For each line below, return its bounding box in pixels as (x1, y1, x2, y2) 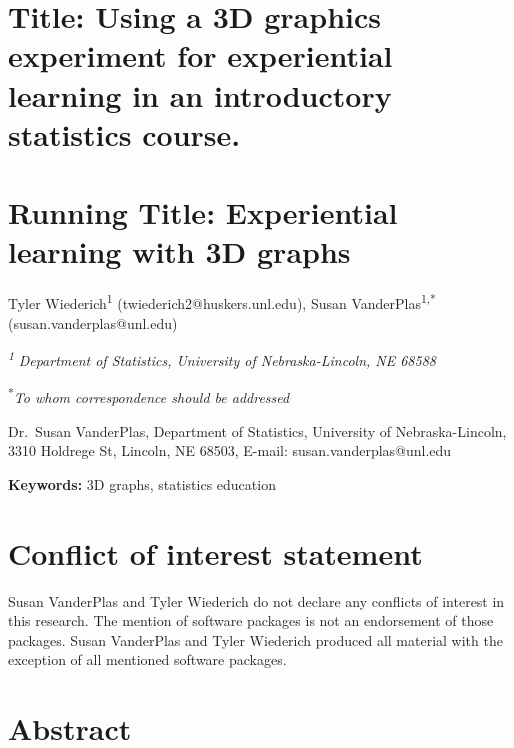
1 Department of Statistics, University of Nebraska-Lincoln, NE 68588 (8, 347, 436, 370)
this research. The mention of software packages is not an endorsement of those (8, 610, 494, 631)
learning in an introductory (8, 74, 392, 115)
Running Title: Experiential (8, 192, 398, 233)
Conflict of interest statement (8, 532, 423, 573)
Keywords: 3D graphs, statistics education (8, 473, 276, 494)
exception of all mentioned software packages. (8, 649, 287, 670)
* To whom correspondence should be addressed (8, 384, 290, 407)
